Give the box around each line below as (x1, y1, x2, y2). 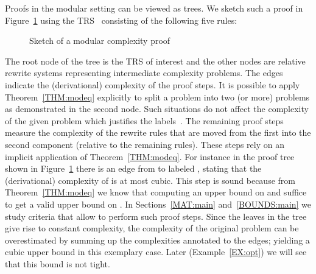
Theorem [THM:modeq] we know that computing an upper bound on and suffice (5, 186, 307, 198)
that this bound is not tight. (5, 257, 110, 270)
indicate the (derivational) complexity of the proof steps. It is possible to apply (5, 78, 300, 91)
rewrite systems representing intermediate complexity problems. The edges (5, 66, 283, 79)
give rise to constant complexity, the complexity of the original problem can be (5, 222, 299, 234)
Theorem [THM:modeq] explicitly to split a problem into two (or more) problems (5, 90, 310, 103)
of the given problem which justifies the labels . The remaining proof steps (5, 114, 284, 127)
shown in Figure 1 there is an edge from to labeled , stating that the (5, 162, 262, 175)
